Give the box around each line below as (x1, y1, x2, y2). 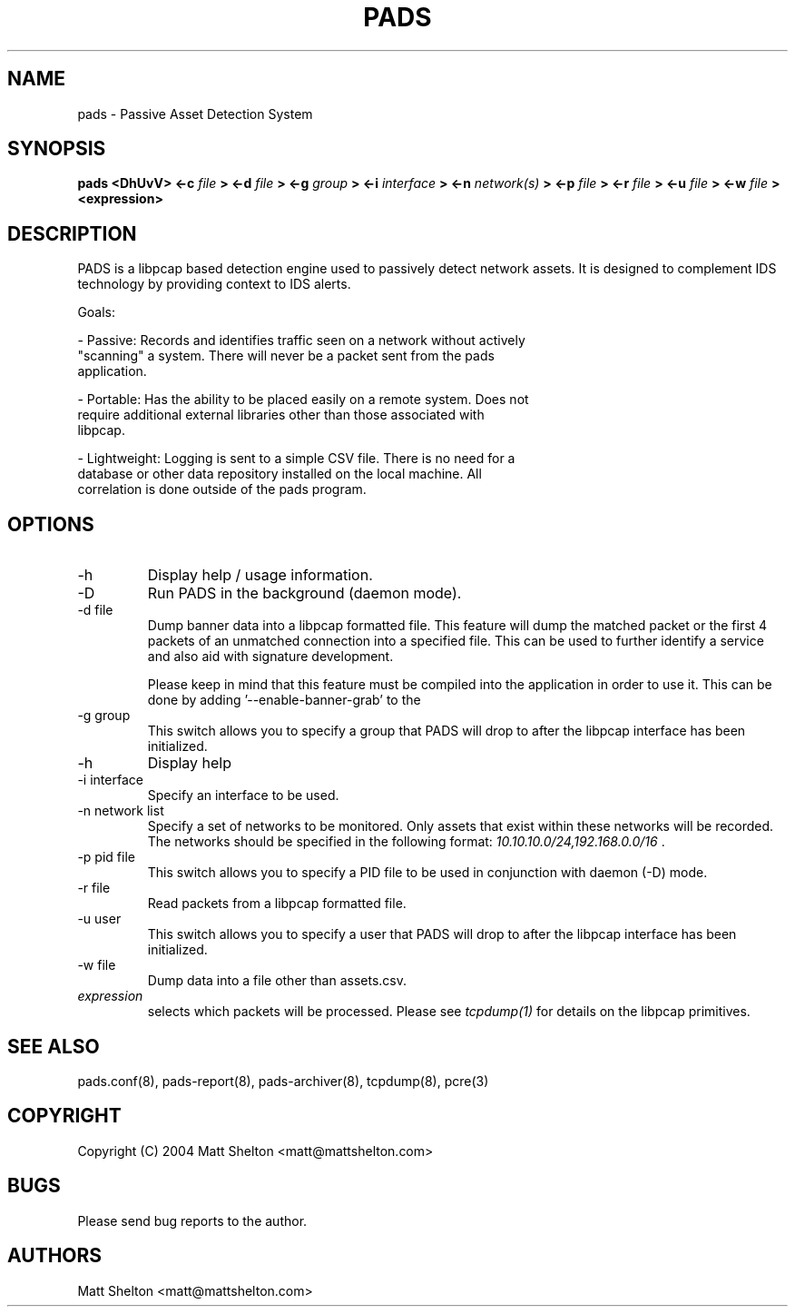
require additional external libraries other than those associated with (77, 407, 485, 423)
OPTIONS (7, 512, 94, 536)
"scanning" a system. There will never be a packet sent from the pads (77, 348, 495, 364)
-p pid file (77, 849, 135, 865)
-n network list (77, 803, 164, 819)
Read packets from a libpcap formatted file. (147, 895, 407, 912)
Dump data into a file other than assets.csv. (147, 973, 407, 989)
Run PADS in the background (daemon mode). (147, 584, 462, 603)
